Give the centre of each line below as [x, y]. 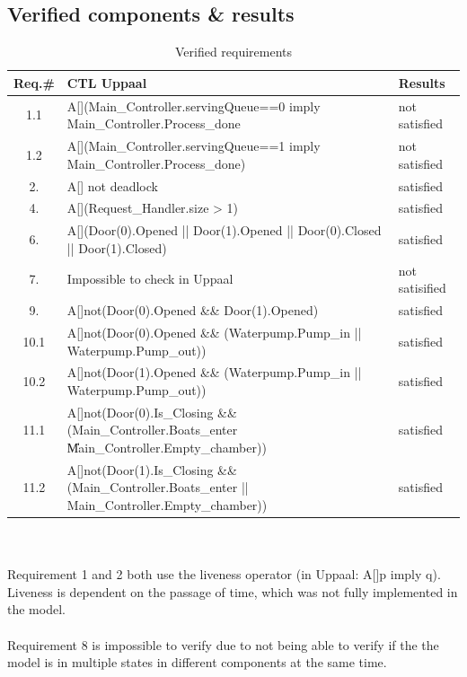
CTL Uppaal [107, 82]
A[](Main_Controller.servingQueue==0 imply [194, 106]
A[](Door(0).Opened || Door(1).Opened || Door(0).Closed [224, 230]
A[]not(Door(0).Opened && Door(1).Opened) [193, 310]
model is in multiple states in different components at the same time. [197, 662]
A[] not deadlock [112, 185]
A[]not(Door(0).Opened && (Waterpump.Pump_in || [214, 332]
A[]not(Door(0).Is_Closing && [152, 412]
